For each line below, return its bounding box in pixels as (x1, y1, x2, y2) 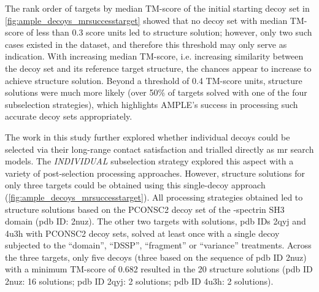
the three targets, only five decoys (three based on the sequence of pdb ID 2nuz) (5, 250, 307, 263)
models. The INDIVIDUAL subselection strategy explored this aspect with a (5, 155, 294, 167)
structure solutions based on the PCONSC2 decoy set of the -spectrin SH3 (5, 202, 285, 215)
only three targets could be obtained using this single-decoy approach (5, 179, 266, 191)
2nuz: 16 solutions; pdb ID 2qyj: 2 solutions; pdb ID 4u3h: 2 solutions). (5, 275, 274, 288)
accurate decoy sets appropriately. (5, 110, 133, 123)
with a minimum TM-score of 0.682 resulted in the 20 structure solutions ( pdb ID (5, 263, 313, 275)
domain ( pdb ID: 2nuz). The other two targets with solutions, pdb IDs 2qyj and (5, 215, 306, 228)
